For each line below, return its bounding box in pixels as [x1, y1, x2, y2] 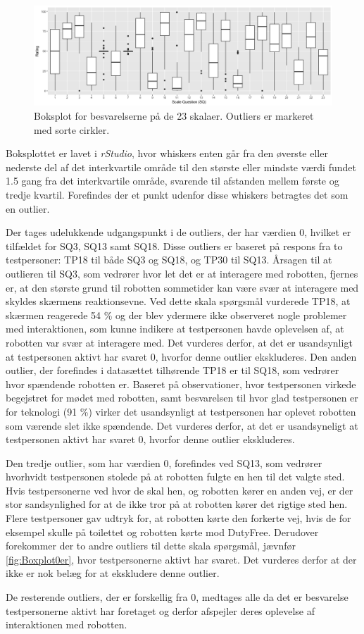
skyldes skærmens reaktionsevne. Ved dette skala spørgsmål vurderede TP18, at [6, 294, 351, 309]
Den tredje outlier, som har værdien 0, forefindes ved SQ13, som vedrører [6, 455, 322, 470]
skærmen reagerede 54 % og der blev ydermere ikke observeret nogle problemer [6, 307, 347, 322]
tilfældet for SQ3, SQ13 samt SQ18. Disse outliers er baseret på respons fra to [6, 238, 343, 253]
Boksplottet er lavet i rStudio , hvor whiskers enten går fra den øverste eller [6, 146, 328, 161]
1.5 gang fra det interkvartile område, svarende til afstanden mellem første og [6, 173, 339, 188]
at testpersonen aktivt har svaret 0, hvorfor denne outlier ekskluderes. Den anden [6, 349, 357, 363]
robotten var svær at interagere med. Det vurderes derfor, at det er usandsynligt [6, 335, 353, 349]
